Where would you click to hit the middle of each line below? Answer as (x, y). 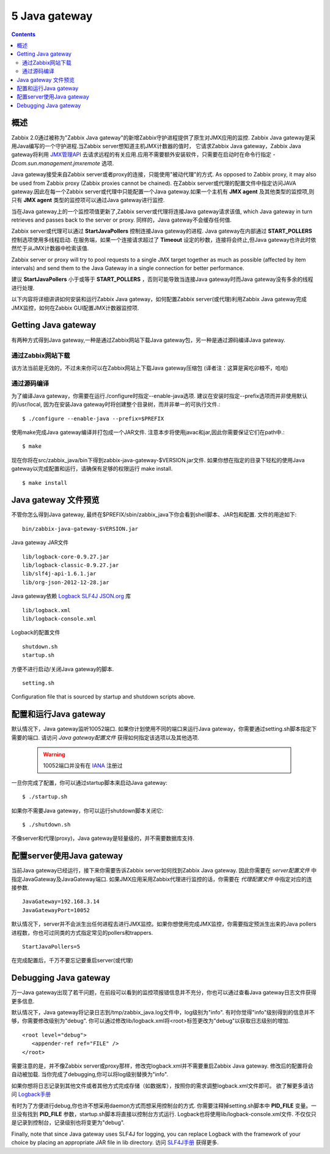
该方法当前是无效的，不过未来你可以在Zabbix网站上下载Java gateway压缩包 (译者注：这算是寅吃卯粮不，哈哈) (150, 368)
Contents (24, 34)
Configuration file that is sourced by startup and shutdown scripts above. (103, 697)
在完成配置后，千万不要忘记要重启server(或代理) (72, 961)
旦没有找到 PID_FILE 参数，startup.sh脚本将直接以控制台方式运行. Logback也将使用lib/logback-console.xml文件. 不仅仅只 (164, 1114)
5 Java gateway (52, 16)
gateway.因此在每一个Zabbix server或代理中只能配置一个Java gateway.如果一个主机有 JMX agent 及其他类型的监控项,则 (163, 191)
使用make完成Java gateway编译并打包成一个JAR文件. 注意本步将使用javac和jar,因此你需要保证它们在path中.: (148, 432)
